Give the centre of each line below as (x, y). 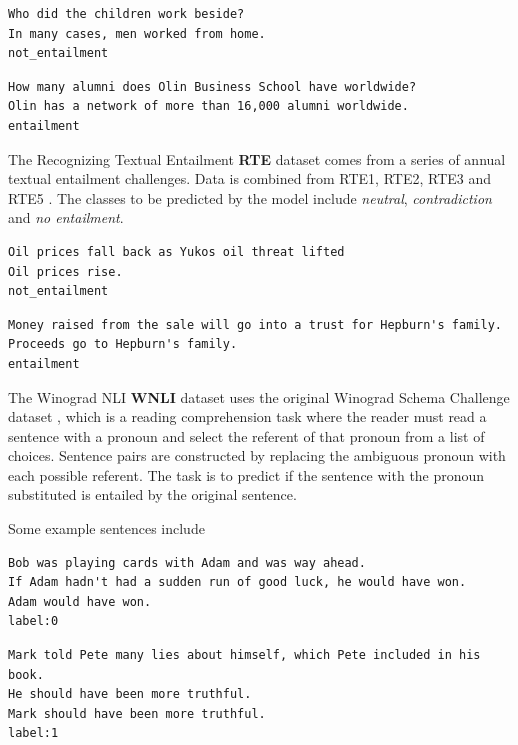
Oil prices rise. (65, 271)
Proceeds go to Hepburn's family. (123, 344)
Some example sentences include (106, 528)
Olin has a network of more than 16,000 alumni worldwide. (208, 106)
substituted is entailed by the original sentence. (152, 494)
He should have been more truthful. (130, 694)
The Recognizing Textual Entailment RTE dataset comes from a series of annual (257, 158)
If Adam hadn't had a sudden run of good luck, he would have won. (237, 582)
